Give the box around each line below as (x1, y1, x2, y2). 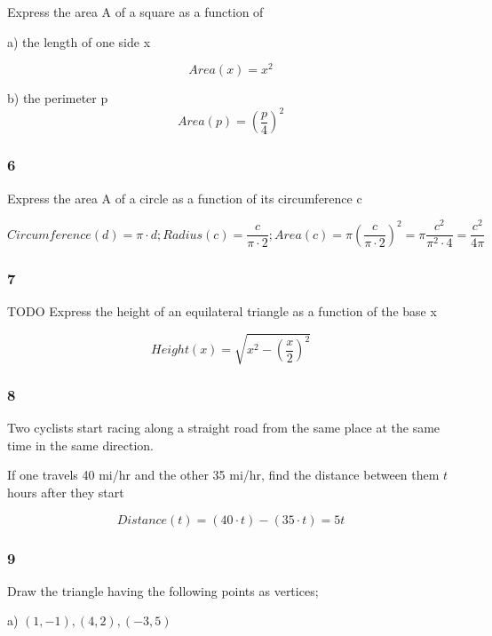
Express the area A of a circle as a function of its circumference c (7, 188, 362, 207)
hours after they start (7, 483, 124, 502)
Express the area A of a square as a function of (7, 3, 264, 20)
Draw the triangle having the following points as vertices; (7, 581, 319, 600)
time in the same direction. (7, 435, 154, 454)
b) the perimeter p (7, 89, 108, 107)
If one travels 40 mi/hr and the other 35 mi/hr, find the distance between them (7, 465, 440, 484)
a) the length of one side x (7, 32, 151, 51)
